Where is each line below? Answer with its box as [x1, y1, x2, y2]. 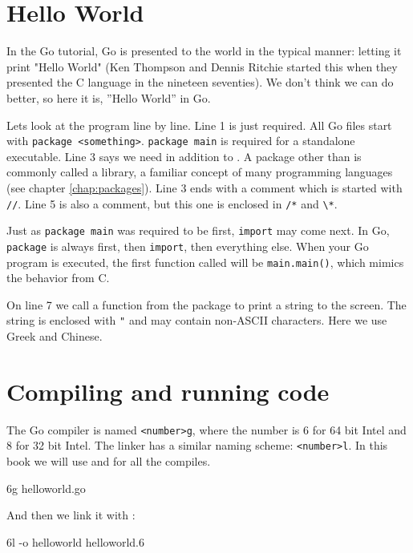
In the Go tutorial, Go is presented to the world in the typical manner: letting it [6, 42, 402, 59]
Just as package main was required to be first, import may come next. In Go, [6, 222, 390, 239]
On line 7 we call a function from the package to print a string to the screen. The [6, 296, 407, 313]
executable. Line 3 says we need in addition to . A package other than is [6, 147, 362, 164]
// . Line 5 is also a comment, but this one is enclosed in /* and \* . [6, 195, 338, 212]
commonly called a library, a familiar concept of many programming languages [6, 163, 393, 180]
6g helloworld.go [6, 479, 86, 496]
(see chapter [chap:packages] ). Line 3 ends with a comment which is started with [6, 179, 403, 196]
